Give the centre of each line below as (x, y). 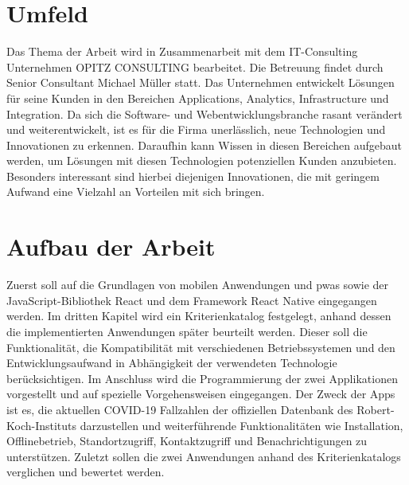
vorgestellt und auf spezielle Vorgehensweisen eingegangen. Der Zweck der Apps (201, 394)
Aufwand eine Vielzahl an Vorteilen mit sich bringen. (136, 192)
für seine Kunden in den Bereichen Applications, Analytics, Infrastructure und (198, 98)
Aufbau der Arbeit (111, 246)
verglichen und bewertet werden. (86, 472)
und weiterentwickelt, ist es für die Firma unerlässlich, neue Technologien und (196, 129)
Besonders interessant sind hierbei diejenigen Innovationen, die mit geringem (193, 176)
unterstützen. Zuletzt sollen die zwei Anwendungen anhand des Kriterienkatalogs (204, 456)
